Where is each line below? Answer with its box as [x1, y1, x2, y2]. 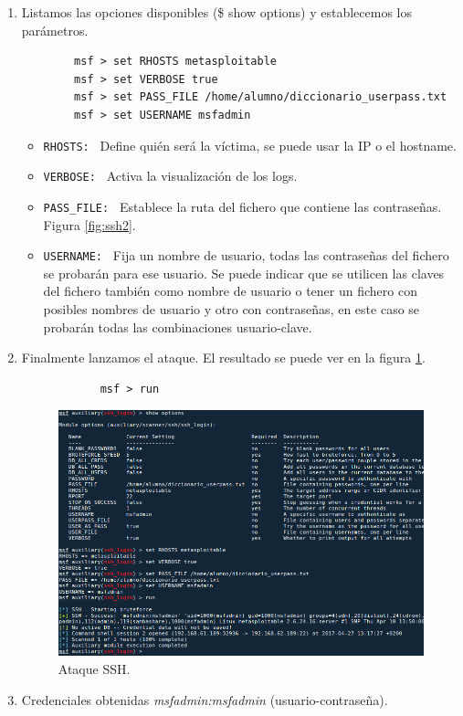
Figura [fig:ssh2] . [43, 215, 136, 234]
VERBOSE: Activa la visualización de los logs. [43, 166, 298, 185]
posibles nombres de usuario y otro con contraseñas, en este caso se [43, 299, 420, 318]
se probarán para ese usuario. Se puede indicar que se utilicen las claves [43, 263, 445, 282]
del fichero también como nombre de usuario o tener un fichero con [43, 281, 417, 300]
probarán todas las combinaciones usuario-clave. [43, 317, 312, 336]
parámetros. [21, 20, 89, 39]
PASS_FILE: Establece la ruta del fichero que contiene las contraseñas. [43, 196, 442, 216]
